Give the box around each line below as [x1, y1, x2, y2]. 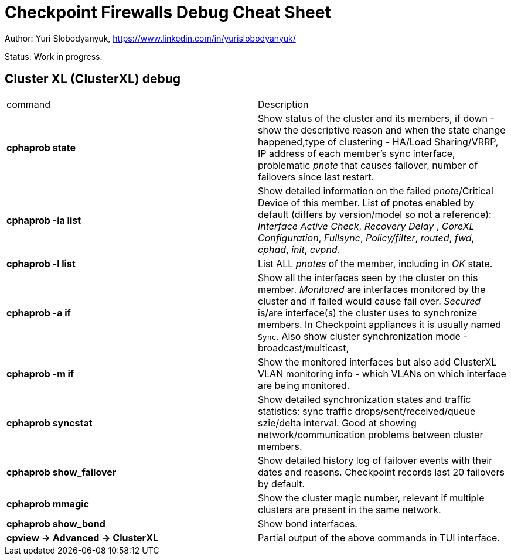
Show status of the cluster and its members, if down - [258, 112, 495, 124]
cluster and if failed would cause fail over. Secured [258, 295, 481, 307]
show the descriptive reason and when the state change [258, 124, 506, 136]
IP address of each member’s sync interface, [258, 147, 455, 159]
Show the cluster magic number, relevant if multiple [258, 491, 485, 504]
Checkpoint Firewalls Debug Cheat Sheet [5, 2, 331, 22]
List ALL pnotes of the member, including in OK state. [258, 257, 493, 269]
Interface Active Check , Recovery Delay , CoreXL [258, 220, 475, 232]
